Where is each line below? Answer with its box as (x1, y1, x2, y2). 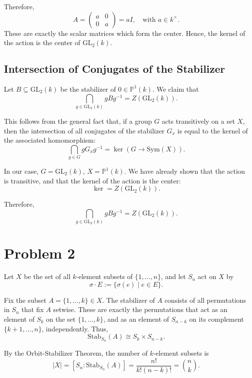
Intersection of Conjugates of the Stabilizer (4, 61, 225, 76)
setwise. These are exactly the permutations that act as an (53, 304, 228, 314)
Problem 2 (4, 243, 75, 263)
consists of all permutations (164, 295, 246, 305)
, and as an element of (103, 314, 169, 324)
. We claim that (152, 83, 199, 94)
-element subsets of (76, 271, 133, 281)
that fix (21, 304, 44, 314)
